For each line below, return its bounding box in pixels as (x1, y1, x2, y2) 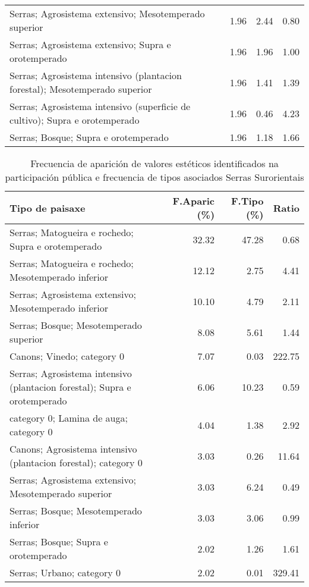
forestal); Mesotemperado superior (10, 82, 152, 96)
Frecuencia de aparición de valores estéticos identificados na (30, 156, 279, 170)
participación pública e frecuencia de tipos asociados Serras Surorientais (5, 170, 304, 184)
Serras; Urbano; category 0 (10, 566, 121, 579)
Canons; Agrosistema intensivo (10, 442, 137, 456)
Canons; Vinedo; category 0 (10, 349, 125, 363)
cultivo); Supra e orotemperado (10, 113, 140, 127)
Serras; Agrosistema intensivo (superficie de (10, 99, 191, 113)
